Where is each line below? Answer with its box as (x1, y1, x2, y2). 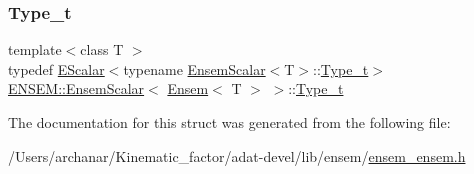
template (8, 39, 62, 60)
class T (80, 39, 124, 60)
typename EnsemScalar (123, 58, 266, 79)
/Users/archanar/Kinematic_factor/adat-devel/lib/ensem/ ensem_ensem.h (8, 145, 466, 166)
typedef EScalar (8, 58, 105, 79)
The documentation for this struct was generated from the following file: (8, 112, 451, 132)
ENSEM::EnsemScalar (8, 78, 145, 99)
